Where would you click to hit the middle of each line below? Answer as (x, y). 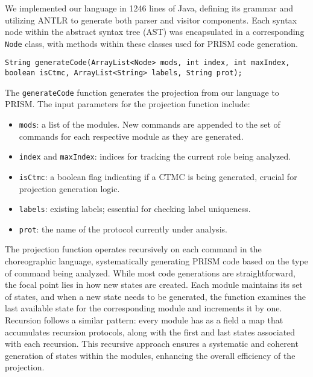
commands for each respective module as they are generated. (131, 136)
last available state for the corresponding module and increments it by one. (144, 308)
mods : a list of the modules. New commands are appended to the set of (150, 124)
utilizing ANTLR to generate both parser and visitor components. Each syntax (151, 20)
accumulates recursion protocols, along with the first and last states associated (150, 332)
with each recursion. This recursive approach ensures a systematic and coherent (152, 344)
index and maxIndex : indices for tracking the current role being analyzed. (155, 156)
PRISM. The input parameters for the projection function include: (128, 104)
